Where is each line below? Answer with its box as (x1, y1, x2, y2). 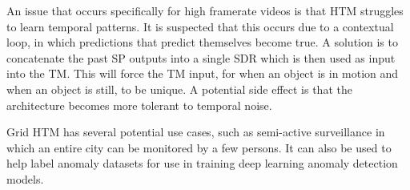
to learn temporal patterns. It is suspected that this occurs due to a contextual (6, 18, 394, 34)
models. (6, 170, 44, 187)
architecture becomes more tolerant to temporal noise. (6, 96, 272, 113)
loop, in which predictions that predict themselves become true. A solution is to (6, 34, 398, 51)
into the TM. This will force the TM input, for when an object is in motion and (6, 65, 399, 82)
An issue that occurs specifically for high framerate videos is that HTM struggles (6, 2, 404, 18)
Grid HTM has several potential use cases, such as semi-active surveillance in (6, 123, 385, 140)
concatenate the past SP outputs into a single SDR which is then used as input (6, 49, 396, 66)
